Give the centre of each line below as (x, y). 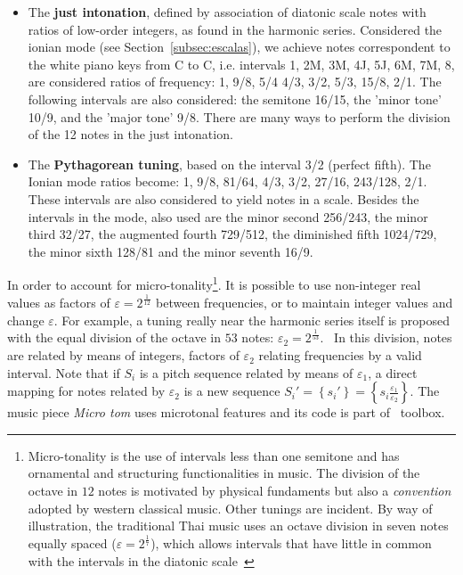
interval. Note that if (64, 372)
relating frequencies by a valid (340, 355)
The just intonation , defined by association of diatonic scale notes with (227, 12)
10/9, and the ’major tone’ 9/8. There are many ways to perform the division (239, 116)
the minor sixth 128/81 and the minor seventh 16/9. (171, 251)
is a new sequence (232, 391)
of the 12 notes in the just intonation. (130, 134)
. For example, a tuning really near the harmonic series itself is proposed (252, 320)
